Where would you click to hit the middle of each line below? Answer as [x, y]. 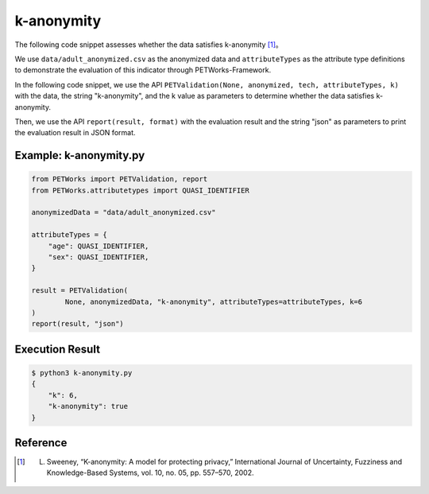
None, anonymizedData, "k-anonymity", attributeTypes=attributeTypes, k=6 [214, 301]
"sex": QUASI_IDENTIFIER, [99, 257]
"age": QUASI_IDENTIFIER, [99, 246]
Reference [41, 443]
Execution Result [58, 349]
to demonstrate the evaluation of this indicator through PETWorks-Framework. [143, 70]
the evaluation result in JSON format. [75, 133]
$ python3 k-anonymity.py [82, 373]
